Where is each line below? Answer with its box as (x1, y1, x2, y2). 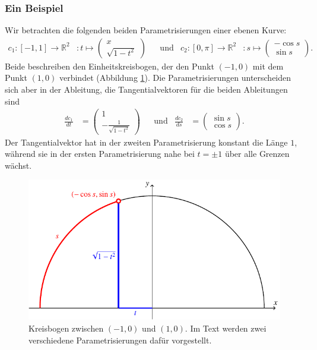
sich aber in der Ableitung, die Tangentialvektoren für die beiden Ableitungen (5, 83, 288, 96)
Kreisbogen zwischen (28, 321, 104, 334)
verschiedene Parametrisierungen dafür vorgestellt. (28, 333, 212, 346)
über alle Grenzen (224, 147, 290, 160)
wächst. (5, 159, 32, 171)
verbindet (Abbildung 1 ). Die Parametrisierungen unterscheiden (59, 71, 291, 84)
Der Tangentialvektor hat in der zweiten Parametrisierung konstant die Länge (5, 135, 288, 148)
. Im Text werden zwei (185, 321, 267, 334)
